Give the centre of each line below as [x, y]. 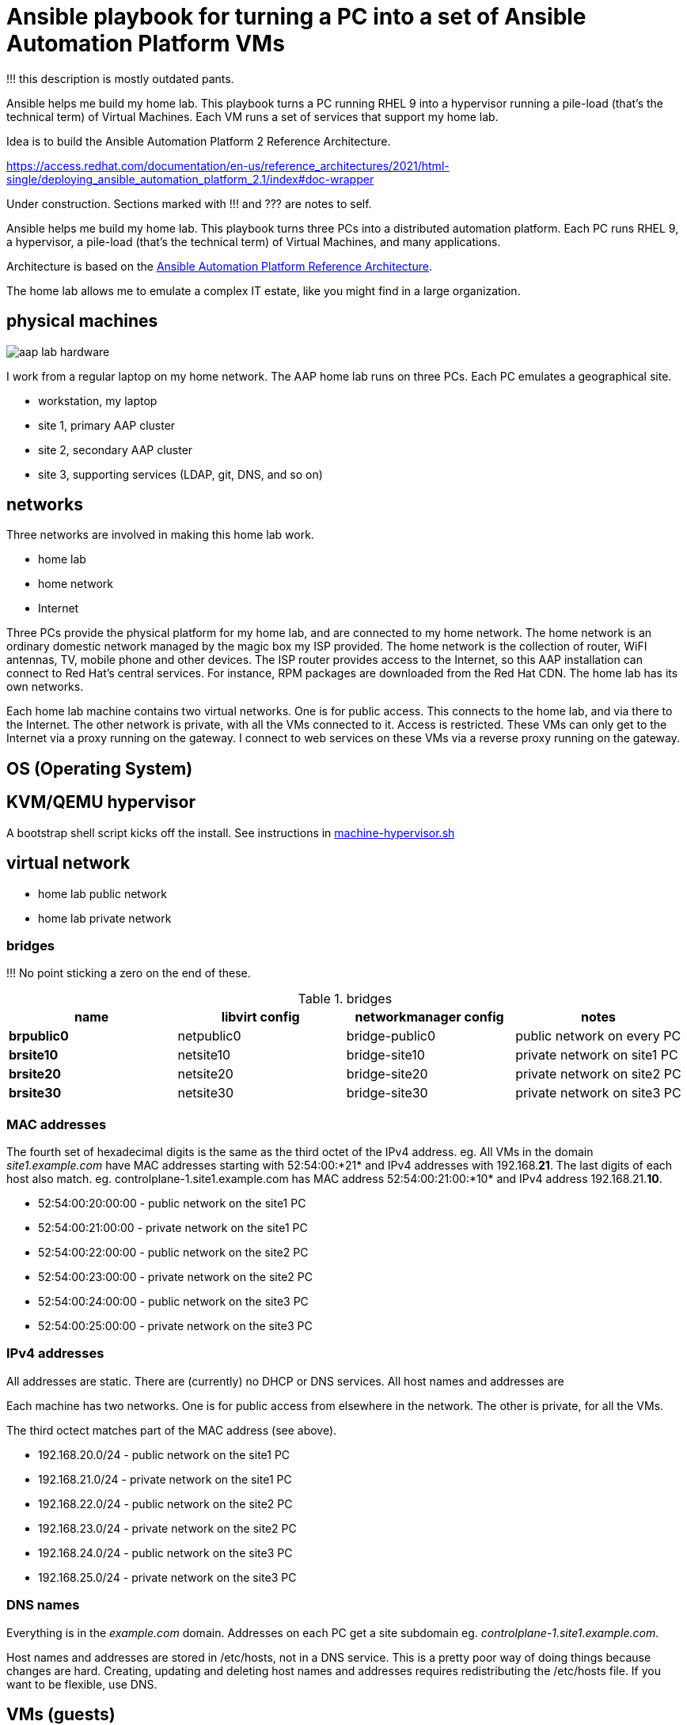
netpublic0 [209, 1036]
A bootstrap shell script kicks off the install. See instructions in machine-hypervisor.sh [231, 832]
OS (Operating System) [100, 768]
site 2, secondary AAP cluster [116, 449]
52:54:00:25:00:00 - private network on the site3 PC [175, 1326]
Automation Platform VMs [146, 44]
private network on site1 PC [597, 1055]
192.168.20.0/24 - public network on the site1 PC [164, 1454]
